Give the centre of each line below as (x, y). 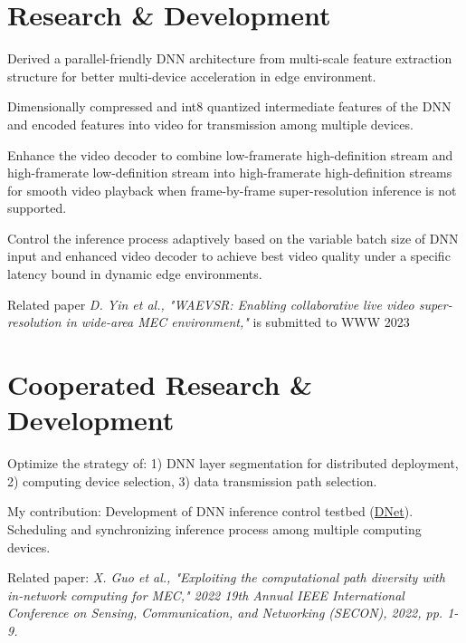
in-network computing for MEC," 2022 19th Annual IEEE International (206, 595)
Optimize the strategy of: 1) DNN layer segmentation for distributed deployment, (233, 463)
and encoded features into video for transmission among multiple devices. (210, 124)
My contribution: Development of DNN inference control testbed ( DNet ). (210, 511)
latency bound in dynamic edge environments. (135, 274)
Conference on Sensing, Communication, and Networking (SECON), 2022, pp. (225, 613)
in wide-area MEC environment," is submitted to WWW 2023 (238, 322)
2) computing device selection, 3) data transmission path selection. (192, 480)
